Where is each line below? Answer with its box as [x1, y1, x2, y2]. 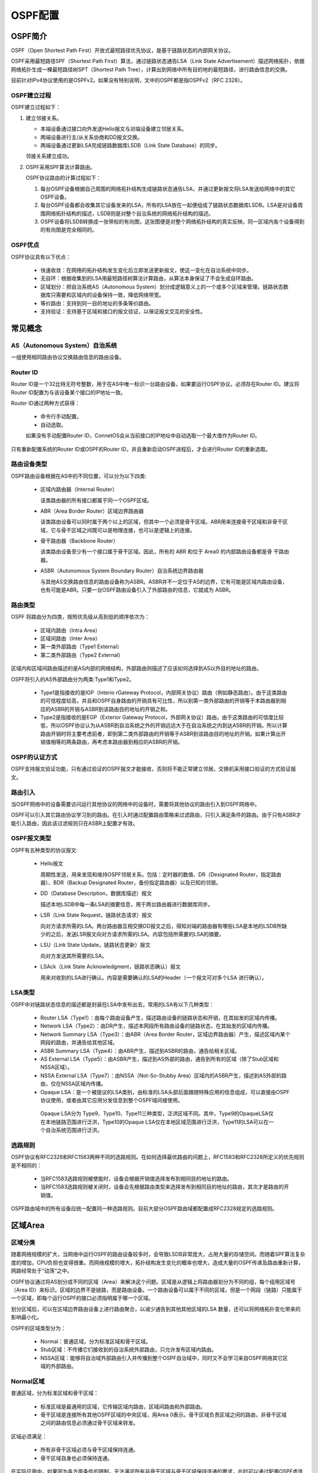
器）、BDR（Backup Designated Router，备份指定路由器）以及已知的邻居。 [40, 879, 221, 886]
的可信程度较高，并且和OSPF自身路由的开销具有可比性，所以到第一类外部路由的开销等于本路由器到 [40, 697, 281, 704]
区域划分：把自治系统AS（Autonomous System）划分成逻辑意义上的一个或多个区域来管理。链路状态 [40, 283, 284, 290]
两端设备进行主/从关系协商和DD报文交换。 [40, 133, 143, 141]
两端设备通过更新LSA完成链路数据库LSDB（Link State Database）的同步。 [40, 141, 221, 148]
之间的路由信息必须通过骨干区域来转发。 [40, 1419, 138, 1426]
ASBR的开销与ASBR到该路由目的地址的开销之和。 [50, 705, 171, 712]
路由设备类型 [11, 460, 48, 468]
